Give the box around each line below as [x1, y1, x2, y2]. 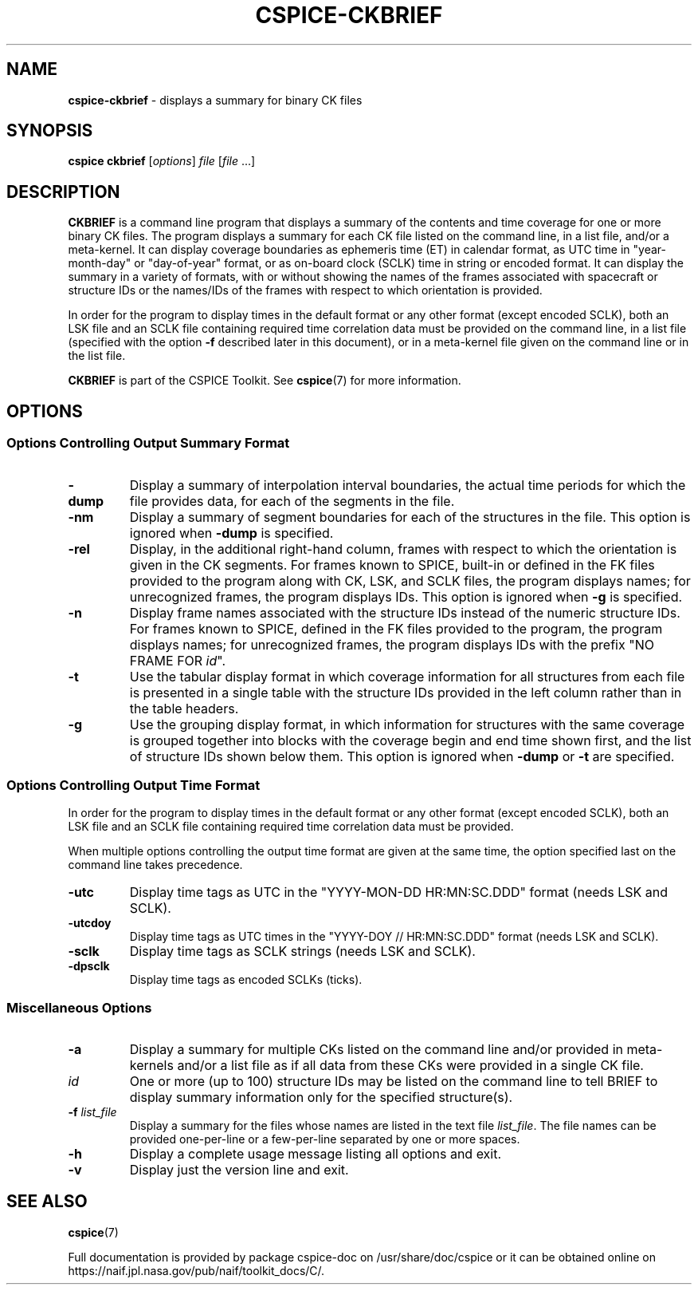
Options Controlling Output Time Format [6, 776, 261, 793]
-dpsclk [68, 959, 110, 973]
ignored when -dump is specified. [129, 524, 334, 541]
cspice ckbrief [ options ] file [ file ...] [68, 154, 256, 168]
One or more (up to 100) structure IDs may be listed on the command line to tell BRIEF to [129, 1073, 658, 1089]
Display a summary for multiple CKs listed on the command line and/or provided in [129, 1041, 623, 1057]
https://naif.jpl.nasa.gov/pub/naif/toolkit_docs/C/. [68, 1263, 325, 1277]
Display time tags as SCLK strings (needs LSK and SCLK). [129, 943, 476, 960]
